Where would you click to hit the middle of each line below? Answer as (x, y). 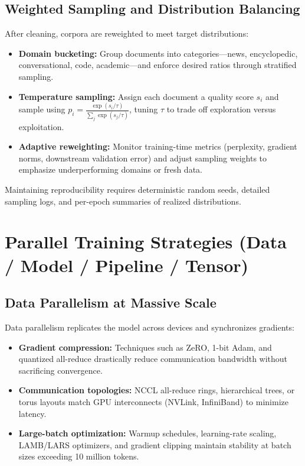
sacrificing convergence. (60, 370)
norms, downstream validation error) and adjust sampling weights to (143, 158)
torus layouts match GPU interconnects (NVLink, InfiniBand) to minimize (153, 401)
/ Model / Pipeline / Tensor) (127, 265)
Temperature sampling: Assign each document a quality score (136, 96)
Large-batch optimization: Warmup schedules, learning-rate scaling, (147, 433)
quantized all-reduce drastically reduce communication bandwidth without (153, 359)
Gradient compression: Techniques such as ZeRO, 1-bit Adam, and (145, 347)
